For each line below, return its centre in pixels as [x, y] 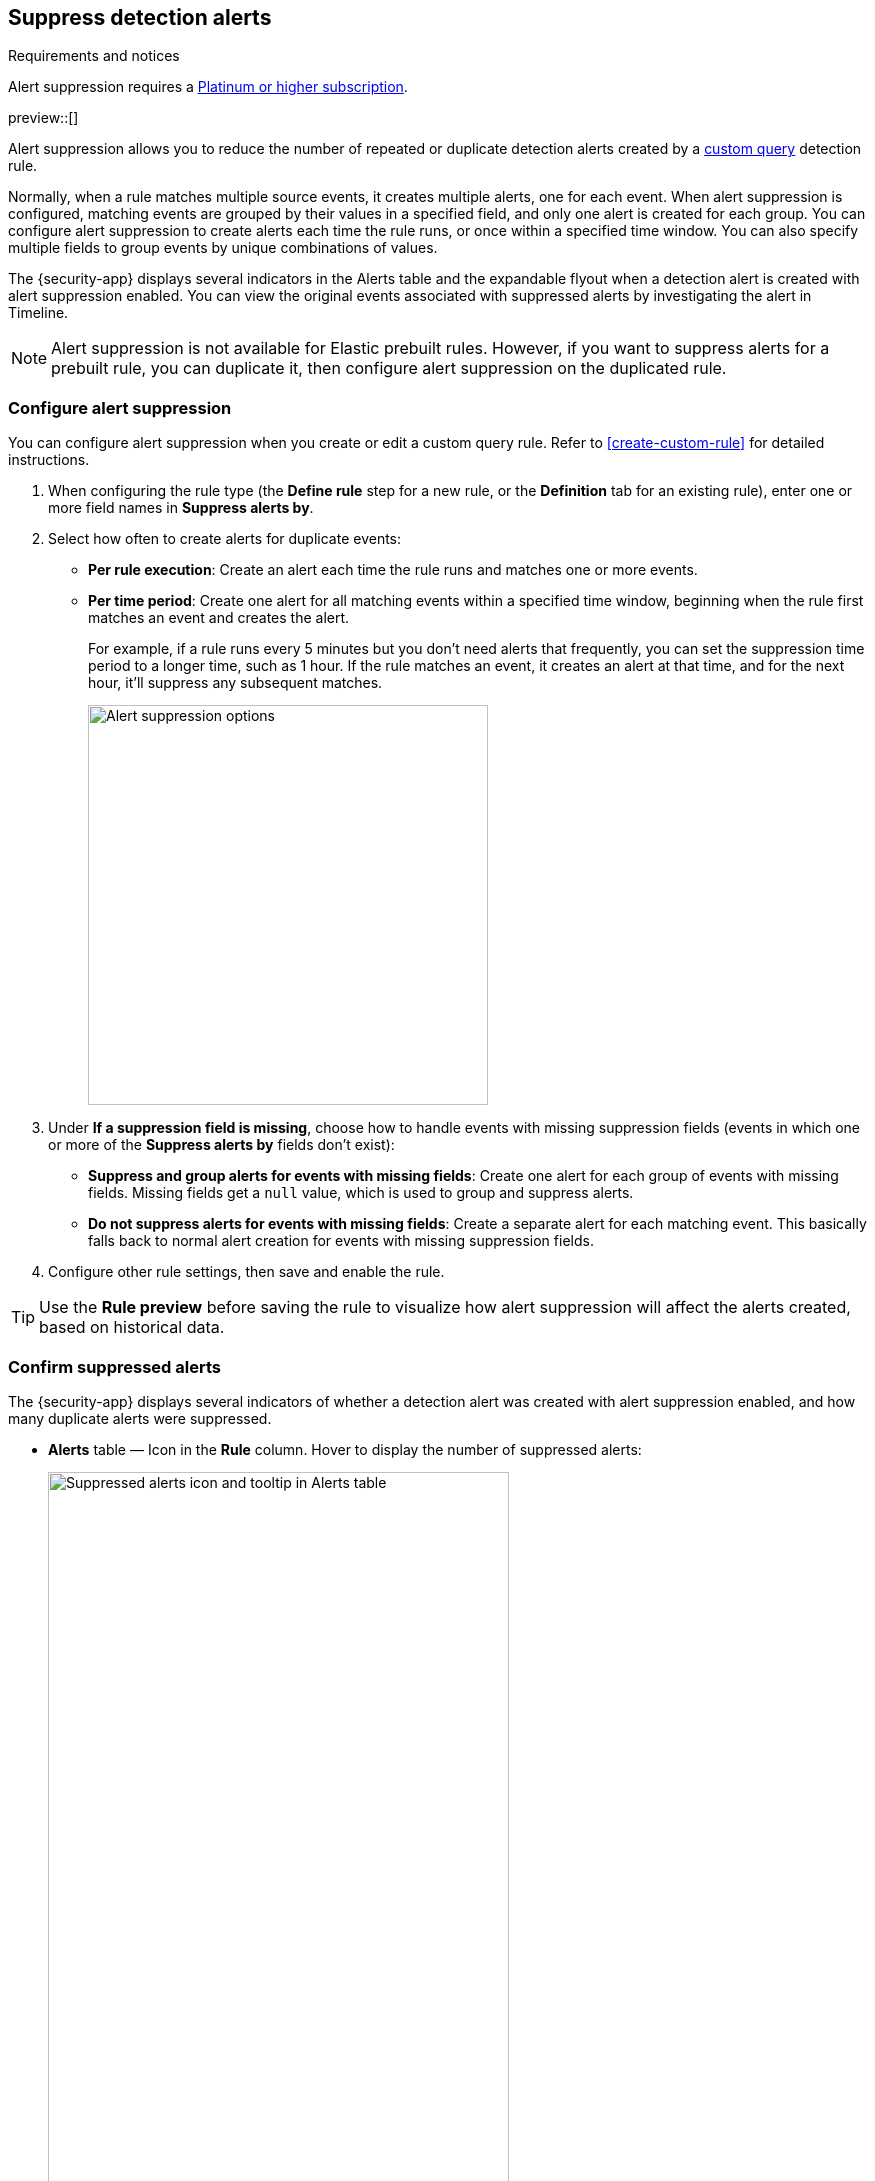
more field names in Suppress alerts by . [181, 508]
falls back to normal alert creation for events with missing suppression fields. [341, 1241]
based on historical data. [132, 1327]
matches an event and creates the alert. [219, 618]
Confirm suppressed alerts [114, 1366]
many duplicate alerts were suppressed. [140, 1418]
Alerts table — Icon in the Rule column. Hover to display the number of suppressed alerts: [345, 1449]
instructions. [49, 460]
